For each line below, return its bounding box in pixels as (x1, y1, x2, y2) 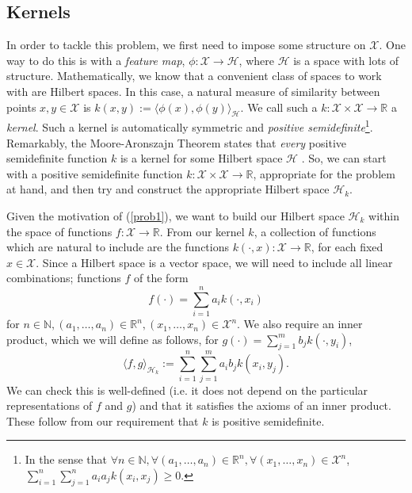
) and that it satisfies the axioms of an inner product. (132, 397, 391, 414)
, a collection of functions (254, 223, 376, 239)
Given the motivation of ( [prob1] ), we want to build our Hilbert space (6, 208, 345, 224)
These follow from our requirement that (6, 412, 199, 429)
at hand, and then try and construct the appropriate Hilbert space (6, 181, 330, 197)
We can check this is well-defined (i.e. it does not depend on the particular (6, 381, 368, 398)
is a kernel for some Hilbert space (120, 150, 283, 166)
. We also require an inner (237, 315, 363, 332)
